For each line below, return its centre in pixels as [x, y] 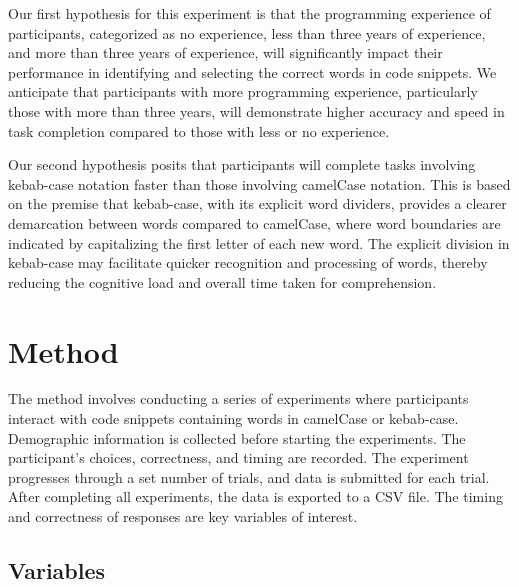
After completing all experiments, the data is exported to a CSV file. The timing [255, 496]
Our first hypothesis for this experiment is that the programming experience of [249, 13]
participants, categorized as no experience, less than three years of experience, [247, 32]
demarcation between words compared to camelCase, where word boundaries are [254, 222]
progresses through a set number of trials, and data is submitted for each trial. [249, 476]
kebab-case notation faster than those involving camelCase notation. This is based [259, 183]
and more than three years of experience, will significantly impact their [225, 52]
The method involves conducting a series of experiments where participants [238, 398]
